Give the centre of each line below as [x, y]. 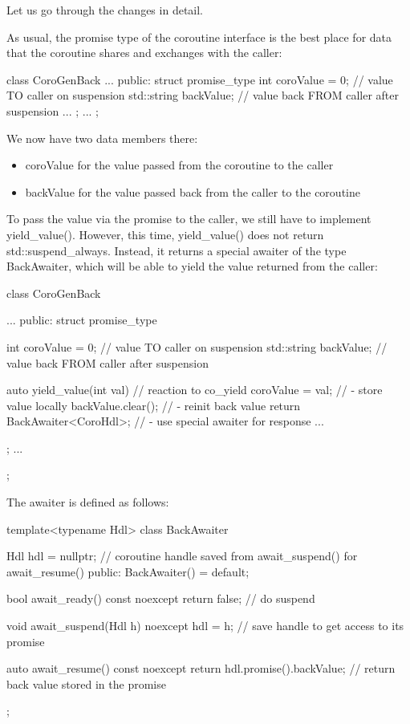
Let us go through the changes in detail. [105, 10]
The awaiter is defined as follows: [88, 502]
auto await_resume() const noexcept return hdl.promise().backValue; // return [201, 668]
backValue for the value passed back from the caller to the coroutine [193, 191]
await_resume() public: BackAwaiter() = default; [128, 571]
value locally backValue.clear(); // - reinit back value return [154, 405]
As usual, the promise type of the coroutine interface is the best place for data [199, 37]
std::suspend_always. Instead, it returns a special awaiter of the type [177, 250]
